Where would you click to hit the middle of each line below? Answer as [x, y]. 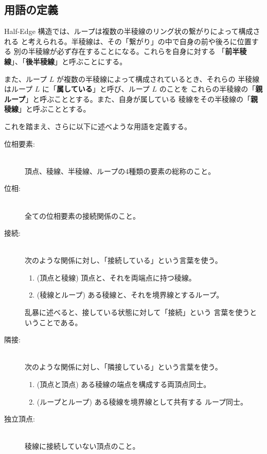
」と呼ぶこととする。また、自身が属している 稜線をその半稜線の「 [138, 99]
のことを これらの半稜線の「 [207, 89]
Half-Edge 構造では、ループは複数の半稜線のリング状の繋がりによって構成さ [132, 31]
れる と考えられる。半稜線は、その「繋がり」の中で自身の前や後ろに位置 [128, 41]
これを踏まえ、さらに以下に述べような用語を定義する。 [98, 126]
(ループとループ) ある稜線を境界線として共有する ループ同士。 [142, 401]
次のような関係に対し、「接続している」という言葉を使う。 [123, 260]
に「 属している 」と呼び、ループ [96, 89]
